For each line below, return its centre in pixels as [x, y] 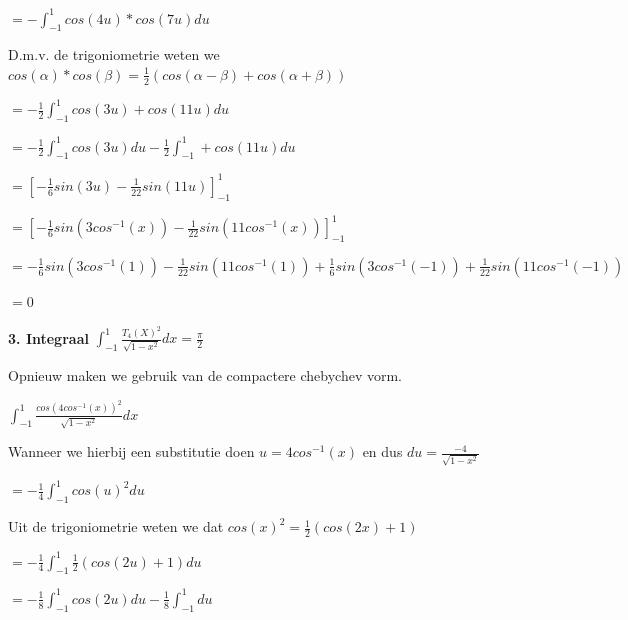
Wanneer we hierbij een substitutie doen [131, 451]
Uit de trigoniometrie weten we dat [116, 526]
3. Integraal [48, 337]
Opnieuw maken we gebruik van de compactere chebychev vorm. [205, 375]
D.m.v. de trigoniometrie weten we [114, 54]
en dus [382, 451]
